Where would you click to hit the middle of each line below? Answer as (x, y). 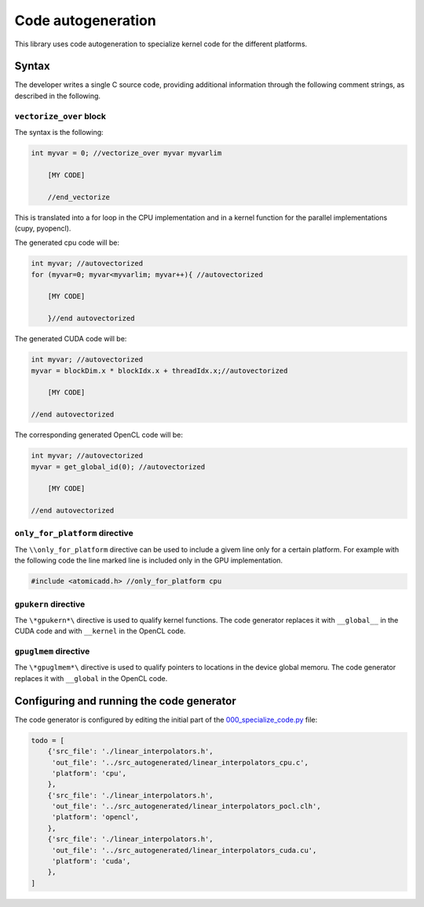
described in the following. (58, 96)
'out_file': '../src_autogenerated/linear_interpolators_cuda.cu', (184, 850)
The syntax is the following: (59, 132)
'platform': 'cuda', (91, 861)
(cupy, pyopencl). (43, 228)
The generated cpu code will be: (67, 242)
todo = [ (48, 740)
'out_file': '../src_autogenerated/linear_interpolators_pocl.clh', (186, 807)
